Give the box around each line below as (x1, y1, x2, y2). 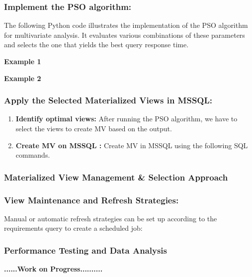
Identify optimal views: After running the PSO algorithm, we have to (15, 113, 238, 124)
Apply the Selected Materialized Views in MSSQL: (4, 94, 213, 106)
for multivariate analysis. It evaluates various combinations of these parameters (4, 29, 245, 40)
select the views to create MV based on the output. (15, 123, 172, 133)
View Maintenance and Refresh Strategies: (4, 193, 179, 206)
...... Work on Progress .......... (4, 264, 103, 274)
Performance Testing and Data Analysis (4, 244, 168, 256)
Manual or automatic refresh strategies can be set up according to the (4, 213, 217, 223)
